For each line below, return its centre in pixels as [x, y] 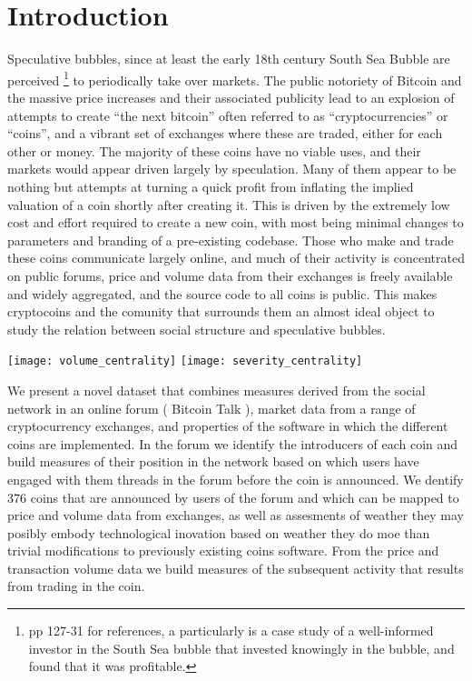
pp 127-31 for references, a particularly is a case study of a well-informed [231, 631]
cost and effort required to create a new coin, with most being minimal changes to [236, 222]
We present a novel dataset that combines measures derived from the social [216, 390]
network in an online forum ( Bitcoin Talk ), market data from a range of [211, 408]
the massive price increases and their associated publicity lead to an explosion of [231, 97]
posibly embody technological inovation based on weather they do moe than [219, 532]
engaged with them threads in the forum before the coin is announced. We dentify [236, 479]
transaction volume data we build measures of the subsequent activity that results [236, 568]
